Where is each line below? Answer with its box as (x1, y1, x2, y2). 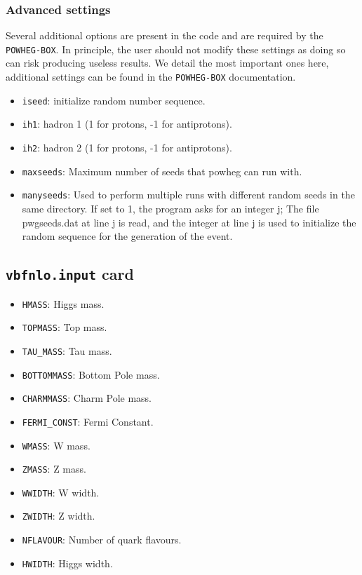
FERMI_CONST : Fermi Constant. (22, 414, 154, 428)
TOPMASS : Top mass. (22, 320, 107, 334)
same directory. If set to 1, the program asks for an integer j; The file (22, 201, 319, 215)
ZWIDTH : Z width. (22, 508, 95, 523)
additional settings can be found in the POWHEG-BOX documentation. (6, 69, 296, 84)
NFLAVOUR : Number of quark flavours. (22, 532, 182, 547)
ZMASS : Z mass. (22, 461, 86, 476)
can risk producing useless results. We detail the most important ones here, (6, 55, 329, 70)
